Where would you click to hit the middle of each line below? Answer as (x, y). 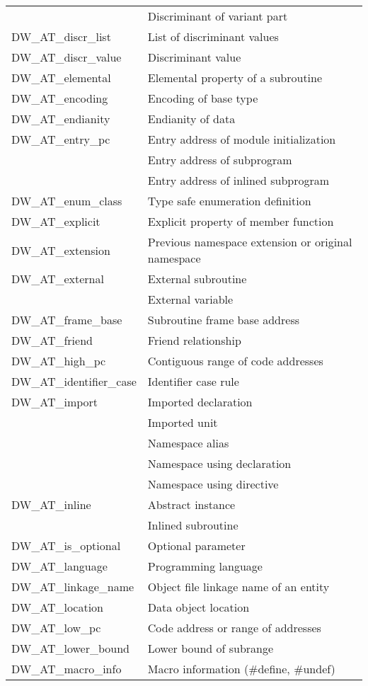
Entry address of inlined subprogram (238, 180)
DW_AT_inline (51, 504)
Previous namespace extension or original (250, 242)
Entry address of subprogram (220, 160)
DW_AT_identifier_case (74, 381)
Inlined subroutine (193, 525)
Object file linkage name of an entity (238, 587)
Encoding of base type (203, 98)
